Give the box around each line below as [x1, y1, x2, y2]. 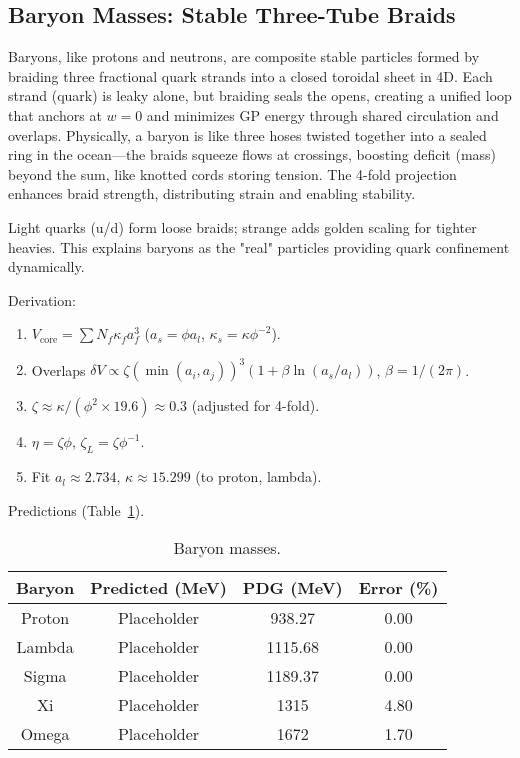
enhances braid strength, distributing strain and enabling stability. [8, 183, 416, 204]
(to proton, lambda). [195, 466, 322, 487]
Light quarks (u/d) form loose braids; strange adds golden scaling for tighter [8, 216, 477, 237]
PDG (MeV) [242, 576, 343, 600]
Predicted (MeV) [90, 576, 227, 600]
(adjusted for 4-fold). [191, 395, 320, 416]
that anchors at [8, 104, 102, 125]
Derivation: [8, 289, 76, 310]
